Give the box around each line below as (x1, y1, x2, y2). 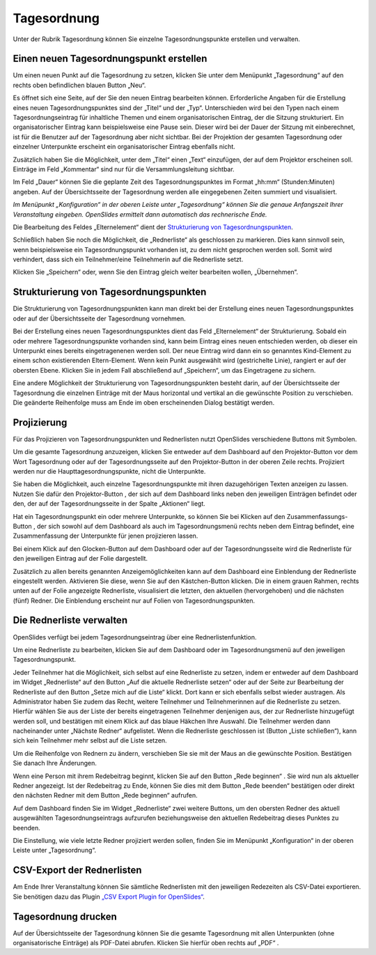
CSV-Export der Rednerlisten (13, 864, 142, 876)
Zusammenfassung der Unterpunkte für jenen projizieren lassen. (13, 531, 198, 540)
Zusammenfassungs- (286, 512, 348, 520)
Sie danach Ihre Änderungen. (13, 759, 97, 768)
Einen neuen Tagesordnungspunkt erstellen (13, 53, 207, 65)
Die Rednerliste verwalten (13, 614, 128, 626)
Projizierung (13, 417, 68, 428)
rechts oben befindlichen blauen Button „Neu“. (13, 81, 146, 89)
